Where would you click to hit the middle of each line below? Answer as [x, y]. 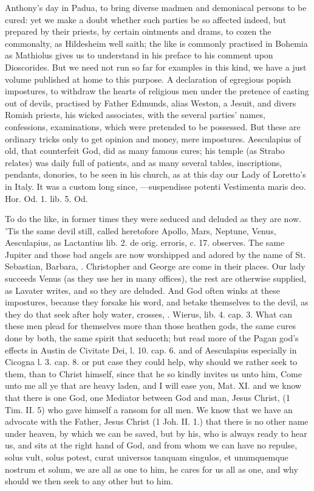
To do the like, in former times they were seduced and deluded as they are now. [153, 219]
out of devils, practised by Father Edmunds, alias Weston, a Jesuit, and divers [151, 103]
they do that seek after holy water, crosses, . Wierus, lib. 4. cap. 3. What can [149, 314]
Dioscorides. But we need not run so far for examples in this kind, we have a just [156, 67]
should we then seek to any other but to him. [89, 481]
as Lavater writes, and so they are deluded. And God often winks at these [143, 290]
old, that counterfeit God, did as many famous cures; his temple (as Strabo [145, 151]
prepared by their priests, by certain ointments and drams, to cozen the [138, 31]
